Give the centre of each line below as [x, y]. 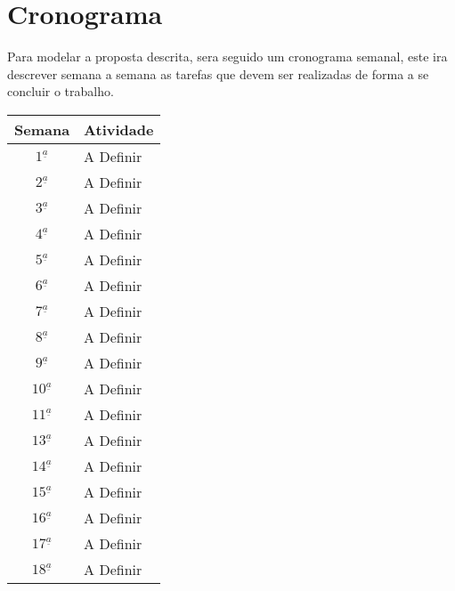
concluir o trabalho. [61, 91]
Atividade [119, 129]
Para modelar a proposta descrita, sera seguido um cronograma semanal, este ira [227, 57]
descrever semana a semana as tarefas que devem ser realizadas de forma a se [218, 73]
